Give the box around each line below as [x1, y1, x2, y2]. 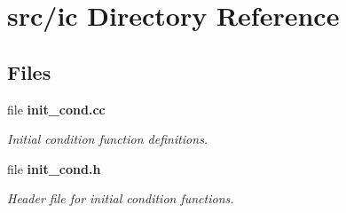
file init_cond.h [7, 159, 101, 177]
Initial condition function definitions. [7, 130, 208, 148]
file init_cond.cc [7, 99, 106, 118]
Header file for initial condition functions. [7, 189, 234, 208]
